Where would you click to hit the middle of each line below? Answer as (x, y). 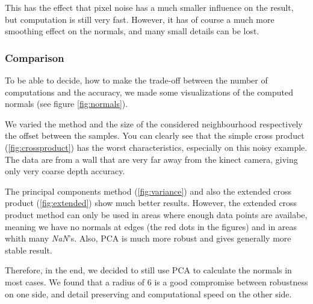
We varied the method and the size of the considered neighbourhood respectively (154, 123)
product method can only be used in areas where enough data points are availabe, (156, 214)
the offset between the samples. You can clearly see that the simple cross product (155, 135)
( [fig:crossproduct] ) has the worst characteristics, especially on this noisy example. (156, 147)
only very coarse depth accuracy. (65, 171)
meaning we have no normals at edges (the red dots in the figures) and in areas (151, 226)
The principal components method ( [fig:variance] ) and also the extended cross (148, 191)
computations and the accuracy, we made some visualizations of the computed (149, 92)
